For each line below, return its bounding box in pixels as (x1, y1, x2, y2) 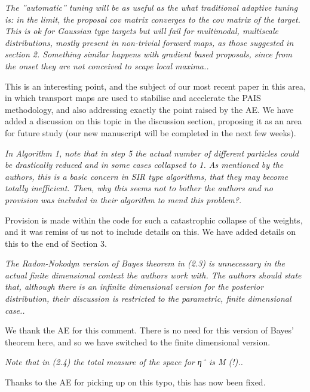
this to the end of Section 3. (5, 237, 107, 249)
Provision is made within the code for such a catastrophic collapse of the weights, (5, 213, 303, 226)
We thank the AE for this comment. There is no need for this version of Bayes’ (5, 324, 294, 336)
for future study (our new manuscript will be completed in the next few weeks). (5, 126, 296, 139)
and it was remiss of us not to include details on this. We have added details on (5, 225, 296, 238)
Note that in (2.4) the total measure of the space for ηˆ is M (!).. (5, 356, 243, 368)
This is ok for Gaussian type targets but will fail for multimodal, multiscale (5, 24, 279, 37)
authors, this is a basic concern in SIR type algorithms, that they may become (5, 170, 288, 182)
